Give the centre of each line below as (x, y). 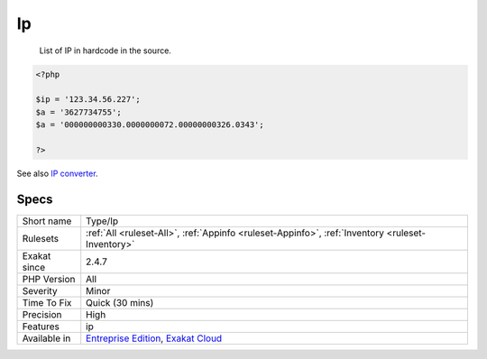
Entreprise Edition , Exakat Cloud (154, 338)
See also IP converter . (57, 173)
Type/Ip (102, 221)
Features (41, 327)
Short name (47, 221)
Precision (42, 314)
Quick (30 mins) (120, 302)
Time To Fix (47, 302)
